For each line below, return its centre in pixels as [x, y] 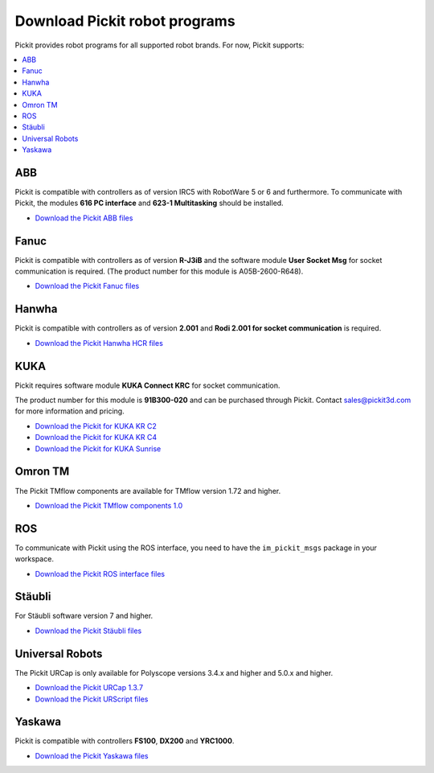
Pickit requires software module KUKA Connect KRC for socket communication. [147, 385]
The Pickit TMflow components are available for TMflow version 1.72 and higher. [148, 491]
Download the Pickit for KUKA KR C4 [96, 438]
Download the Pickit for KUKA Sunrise [98, 448]
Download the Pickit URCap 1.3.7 [89, 688]
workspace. [34, 559]
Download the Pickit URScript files [92, 699]
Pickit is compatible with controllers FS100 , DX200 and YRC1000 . [125, 741]
